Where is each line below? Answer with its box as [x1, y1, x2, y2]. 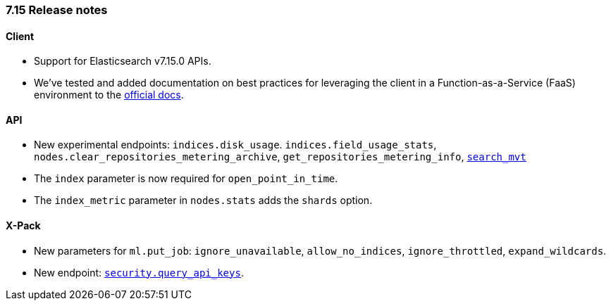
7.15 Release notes [6, 3, 108, 17]
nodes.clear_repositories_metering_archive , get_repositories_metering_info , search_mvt [34, 151, 526, 163]
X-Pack [6, 219, 41, 232]
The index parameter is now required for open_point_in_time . [34, 172, 338, 185]
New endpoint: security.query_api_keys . [34, 266, 244, 279]
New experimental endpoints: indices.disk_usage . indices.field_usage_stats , [34, 139, 437, 151]
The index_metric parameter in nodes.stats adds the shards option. [34, 194, 373, 207]
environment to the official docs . [34, 89, 184, 101]
